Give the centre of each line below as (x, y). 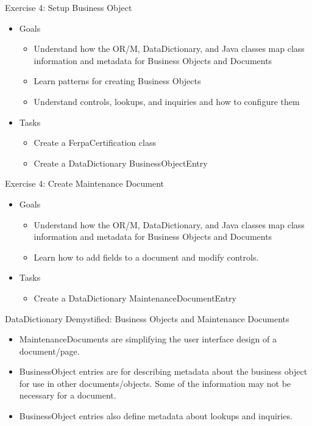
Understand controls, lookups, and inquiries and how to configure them (167, 101)
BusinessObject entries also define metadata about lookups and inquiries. (156, 416)
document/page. (49, 351)
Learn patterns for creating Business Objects (117, 81)
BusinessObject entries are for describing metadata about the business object (163, 371)
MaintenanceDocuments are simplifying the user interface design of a (148, 339)
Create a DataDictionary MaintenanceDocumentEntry (135, 298)
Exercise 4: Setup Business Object (69, 7)
